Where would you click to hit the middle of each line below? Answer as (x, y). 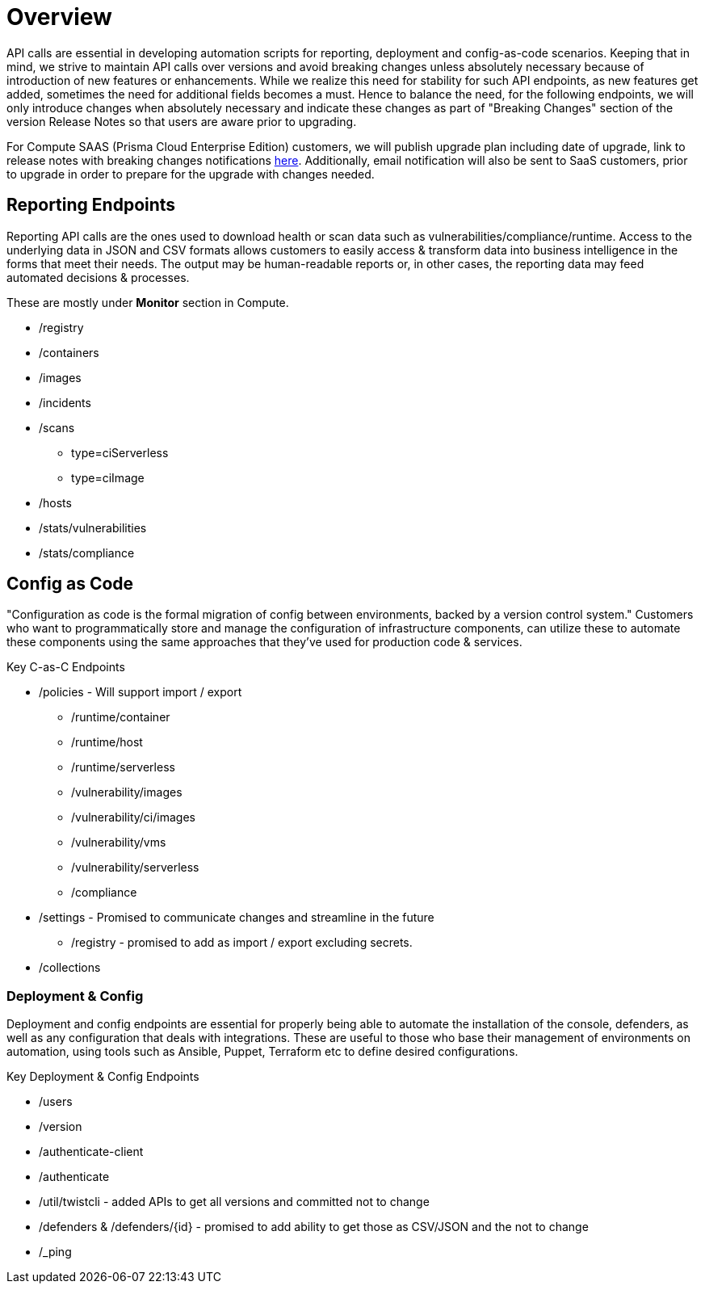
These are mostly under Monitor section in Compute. (148, 302)
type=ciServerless (120, 452)
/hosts (55, 502)
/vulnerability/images (127, 792)
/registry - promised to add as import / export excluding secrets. (242, 943)
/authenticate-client (91, 1152)
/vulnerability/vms (119, 842)
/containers (69, 352)
